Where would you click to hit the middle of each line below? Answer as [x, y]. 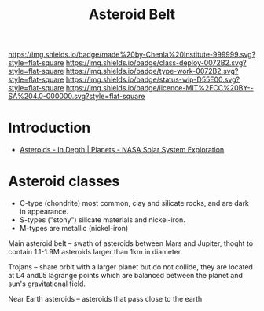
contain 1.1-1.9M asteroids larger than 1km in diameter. [95, 252]
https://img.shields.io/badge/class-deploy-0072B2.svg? [156, 63]
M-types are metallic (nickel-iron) [74, 229]
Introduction [49, 128]
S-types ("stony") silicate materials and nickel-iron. [103, 220]
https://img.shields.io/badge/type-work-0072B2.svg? [152, 71]
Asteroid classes [64, 181]
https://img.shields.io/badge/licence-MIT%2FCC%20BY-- [159, 88]
